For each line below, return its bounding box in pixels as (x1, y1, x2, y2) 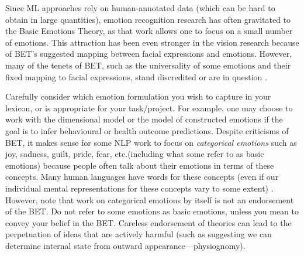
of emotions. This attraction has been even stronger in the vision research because (5, 36, 299, 48)
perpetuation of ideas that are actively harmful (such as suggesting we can (5, 228, 272, 240)
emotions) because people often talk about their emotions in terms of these (5, 159, 274, 171)
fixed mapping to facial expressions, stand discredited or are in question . (5, 70, 267, 83)
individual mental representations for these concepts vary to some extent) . (5, 182, 274, 194)
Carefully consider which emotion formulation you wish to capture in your (5, 90, 271, 103)
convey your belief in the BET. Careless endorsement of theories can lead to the (5, 216, 292, 228)
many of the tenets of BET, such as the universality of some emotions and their (5, 59, 291, 71)
